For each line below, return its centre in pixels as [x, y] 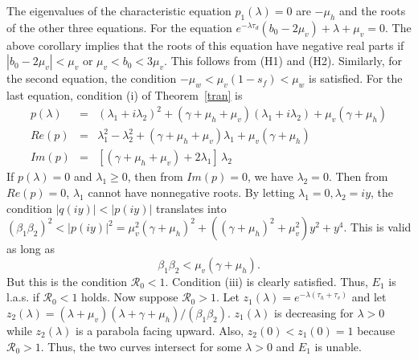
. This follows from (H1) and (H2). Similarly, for [283, 61]
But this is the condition [67, 281]
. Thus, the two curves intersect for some [141, 346]
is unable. [338, 346]
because [376, 330]
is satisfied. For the [356, 78]
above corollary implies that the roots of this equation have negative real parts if [205, 45]
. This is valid [377, 227]
